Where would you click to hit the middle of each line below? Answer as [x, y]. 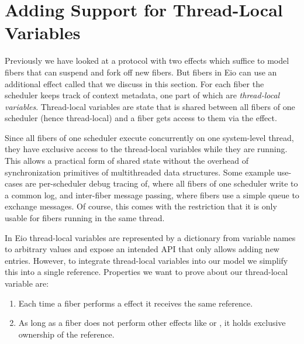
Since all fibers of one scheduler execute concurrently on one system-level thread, [149, 137]
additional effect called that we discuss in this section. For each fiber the [134, 83]
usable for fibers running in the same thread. [85, 218]
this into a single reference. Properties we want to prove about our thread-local [146, 272]
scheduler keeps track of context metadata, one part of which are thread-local [142, 95]
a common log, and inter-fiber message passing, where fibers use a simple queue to [152, 195]
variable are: [27, 283]
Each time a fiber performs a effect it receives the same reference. [136, 303]
